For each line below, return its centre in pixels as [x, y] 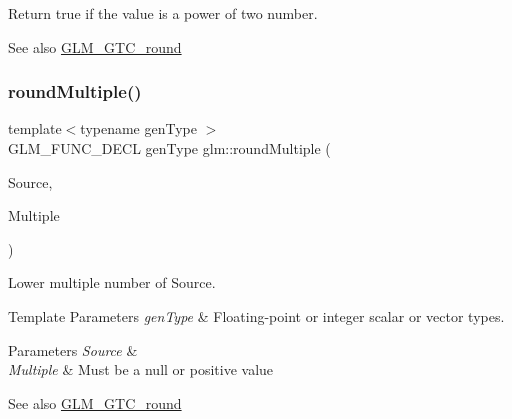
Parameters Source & [73, 349]
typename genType [138, 128]
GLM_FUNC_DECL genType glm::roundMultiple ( [169, 148]
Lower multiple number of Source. [112, 282]
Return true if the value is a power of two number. [163, 13]
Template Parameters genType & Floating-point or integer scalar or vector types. [256, 315]
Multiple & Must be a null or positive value [141, 369]
